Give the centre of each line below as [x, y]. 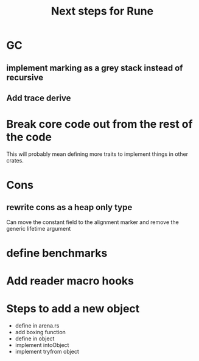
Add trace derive [39, 98]
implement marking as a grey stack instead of [95, 68]
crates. [15, 160]
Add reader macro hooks [70, 281]
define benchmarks [57, 253]
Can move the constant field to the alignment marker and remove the [93, 222]
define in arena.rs [37, 326]
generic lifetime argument [39, 228]
